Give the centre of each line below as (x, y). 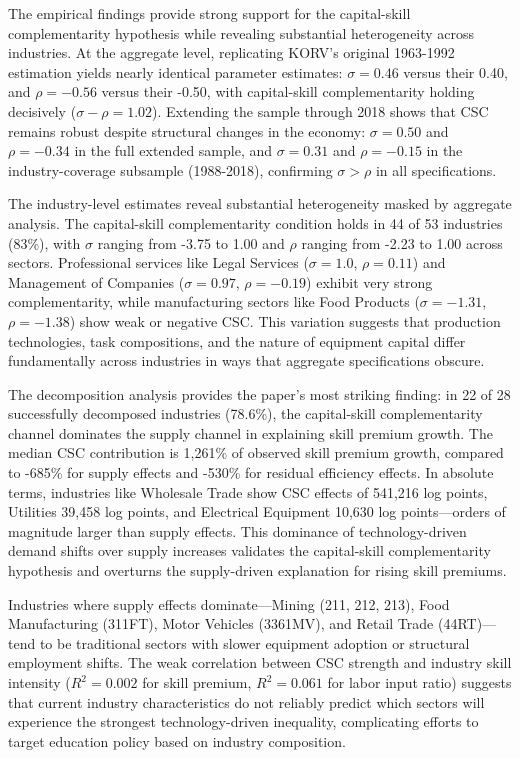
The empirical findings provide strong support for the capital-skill (209, 13)
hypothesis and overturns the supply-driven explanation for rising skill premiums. (257, 570)
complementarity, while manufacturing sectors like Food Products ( (214, 301)
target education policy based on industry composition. (177, 740)
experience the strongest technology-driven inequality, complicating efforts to (243, 721)
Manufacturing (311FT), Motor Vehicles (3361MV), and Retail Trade (221, 623)
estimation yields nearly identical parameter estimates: (175, 71)
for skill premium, (197, 682)
